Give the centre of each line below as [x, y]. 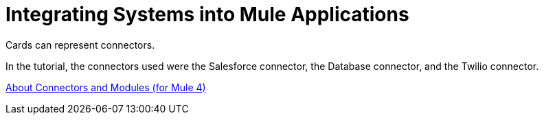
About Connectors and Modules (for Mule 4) [106, 87]
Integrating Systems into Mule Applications [207, 14]
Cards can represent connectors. [80, 45]
